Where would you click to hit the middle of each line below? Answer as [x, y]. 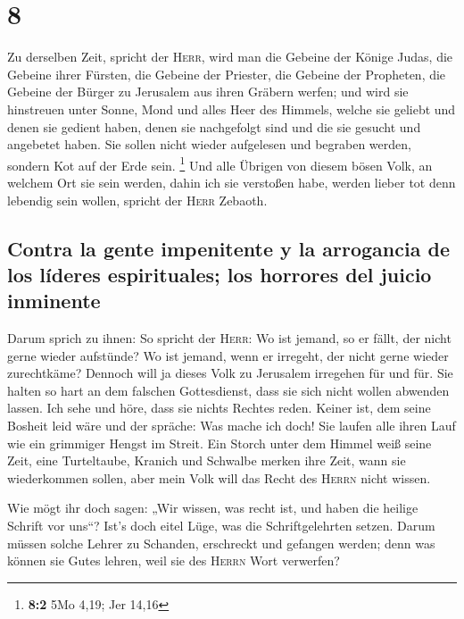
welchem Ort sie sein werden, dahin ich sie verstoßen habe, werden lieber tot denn [232, 182]
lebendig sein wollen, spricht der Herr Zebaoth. [137, 200]
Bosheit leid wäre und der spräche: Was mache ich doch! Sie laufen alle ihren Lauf [232, 426]
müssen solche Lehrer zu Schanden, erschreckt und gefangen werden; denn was [221, 543]
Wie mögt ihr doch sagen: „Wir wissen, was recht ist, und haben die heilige [213, 508]
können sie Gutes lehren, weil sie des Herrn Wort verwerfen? [174, 560]
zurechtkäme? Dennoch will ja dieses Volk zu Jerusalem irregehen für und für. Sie [230, 373]
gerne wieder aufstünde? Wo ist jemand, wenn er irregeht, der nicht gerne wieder [228, 355]
